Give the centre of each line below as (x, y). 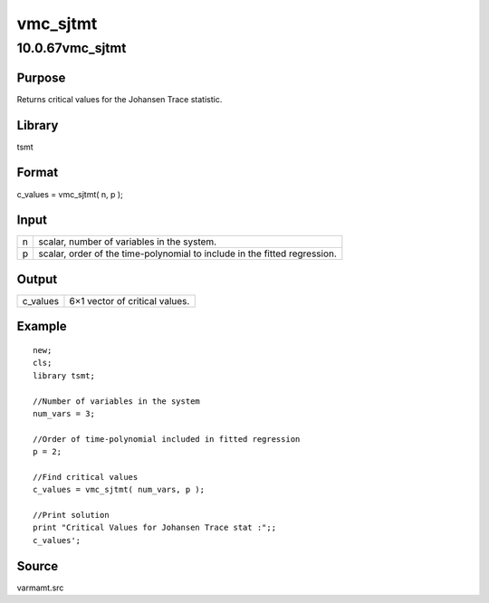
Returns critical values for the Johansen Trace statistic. (120, 99)
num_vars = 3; (64, 413)
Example (42, 326)
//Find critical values (86, 477)
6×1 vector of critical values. (129, 301)
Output (37, 279)
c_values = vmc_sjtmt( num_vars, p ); (119, 490)
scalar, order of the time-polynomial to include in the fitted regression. (187, 254)
